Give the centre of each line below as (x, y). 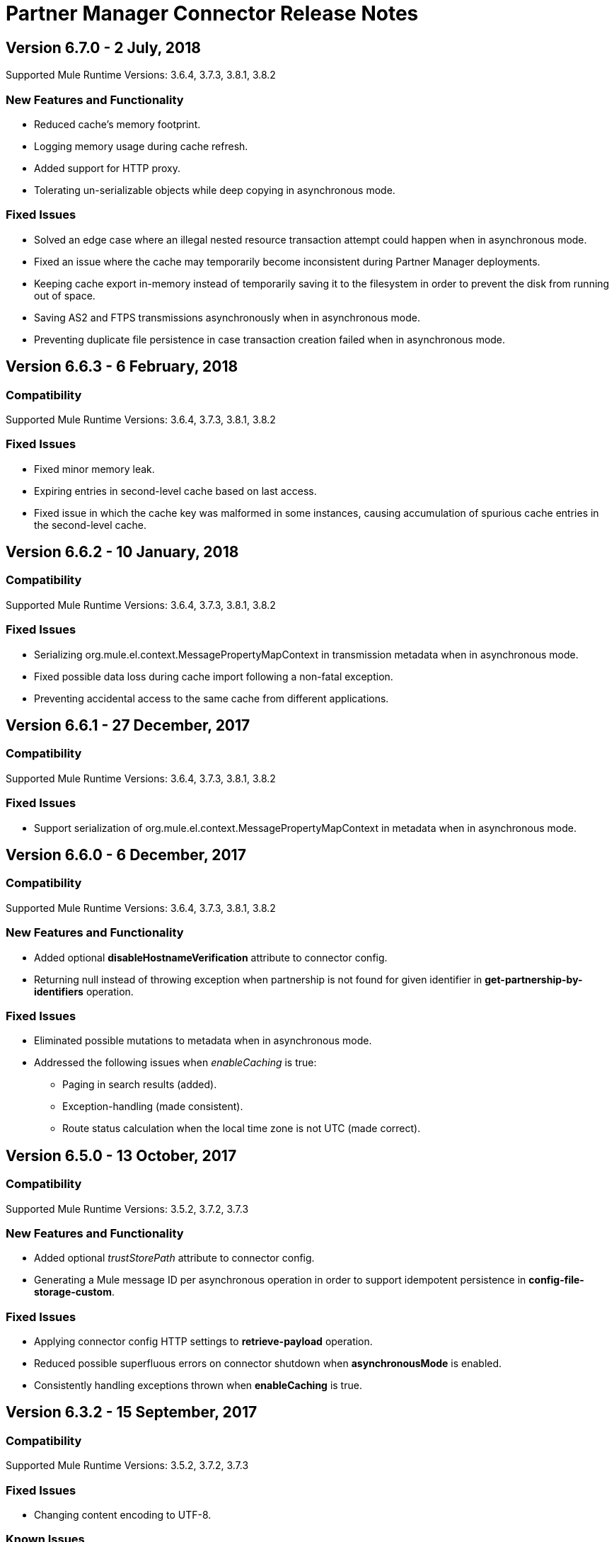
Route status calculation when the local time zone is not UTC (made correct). (242, 1129)
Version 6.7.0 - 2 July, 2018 (103, 47)
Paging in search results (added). (140, 1085)
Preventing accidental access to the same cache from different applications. (212, 698)
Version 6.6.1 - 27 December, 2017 (128, 726)
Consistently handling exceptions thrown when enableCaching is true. (198, 1386)
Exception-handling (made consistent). (153, 1107)
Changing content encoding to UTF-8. (123, 1514)
